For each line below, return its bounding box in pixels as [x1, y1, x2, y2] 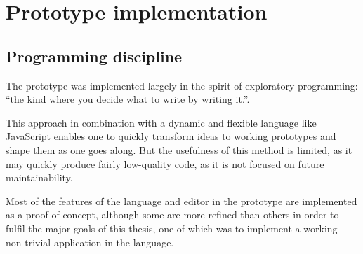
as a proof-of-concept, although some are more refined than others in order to [6, 207, 339, 222]
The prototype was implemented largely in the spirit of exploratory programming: [6, 78, 358, 92]
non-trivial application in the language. [6, 234, 174, 249]
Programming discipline [6, 45, 183, 66]
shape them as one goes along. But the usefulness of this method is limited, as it [6, 142, 352, 157]
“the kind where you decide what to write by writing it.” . [6, 92, 250, 106]
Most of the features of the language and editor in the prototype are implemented [6, 193, 357, 208]
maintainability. [6, 170, 73, 185]
